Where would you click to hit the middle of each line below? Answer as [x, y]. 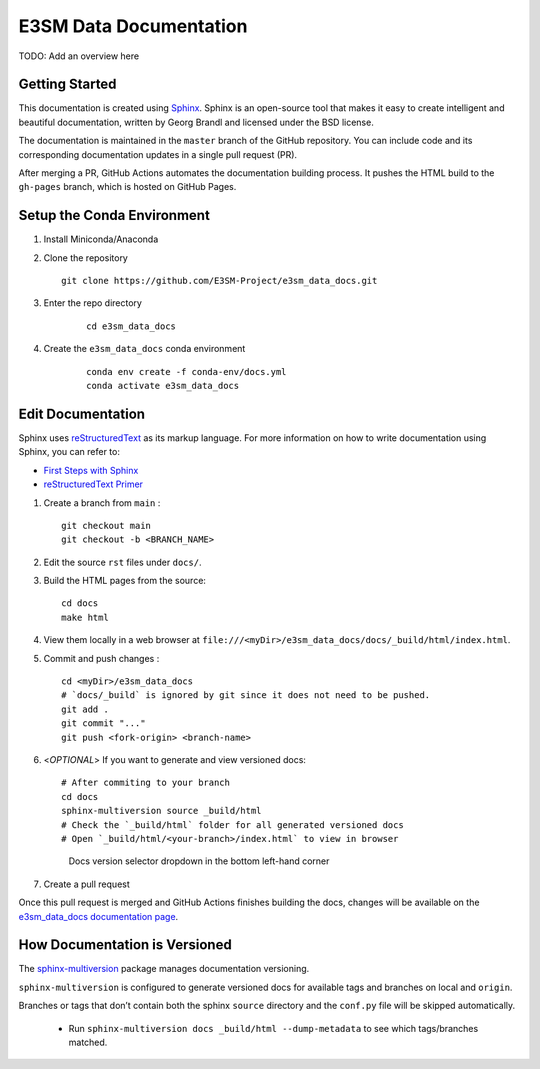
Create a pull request [86, 884]
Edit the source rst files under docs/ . [122, 562]
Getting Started [67, 84]
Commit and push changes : [101, 658]
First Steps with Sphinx [91, 470]
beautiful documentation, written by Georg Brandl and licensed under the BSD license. [196, 122]
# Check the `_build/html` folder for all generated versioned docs [232, 824]
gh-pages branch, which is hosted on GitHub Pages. [127, 187]
